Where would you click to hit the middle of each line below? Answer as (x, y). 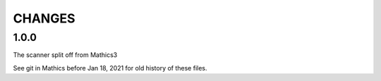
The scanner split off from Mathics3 (65, 55)
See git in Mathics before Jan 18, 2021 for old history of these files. (110, 68)
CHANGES (44, 18)
